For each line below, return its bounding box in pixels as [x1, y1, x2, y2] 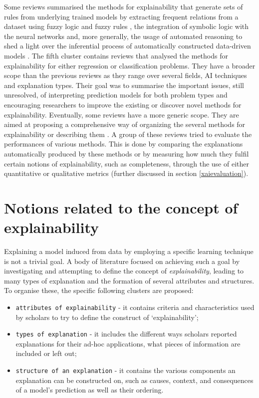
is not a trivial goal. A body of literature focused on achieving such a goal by [4, 255, 240, 266]
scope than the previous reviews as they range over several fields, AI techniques [4, 70, 247, 80]
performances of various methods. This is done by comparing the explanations [4, 138, 243, 149]
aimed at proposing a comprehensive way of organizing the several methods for [4, 119, 246, 129]
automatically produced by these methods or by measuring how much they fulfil [4, 148, 249, 158]
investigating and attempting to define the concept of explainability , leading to [4, 265, 244, 276]
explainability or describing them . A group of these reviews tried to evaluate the [4, 128, 252, 139]
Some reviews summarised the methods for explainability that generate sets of [4, 1, 243, 11]
